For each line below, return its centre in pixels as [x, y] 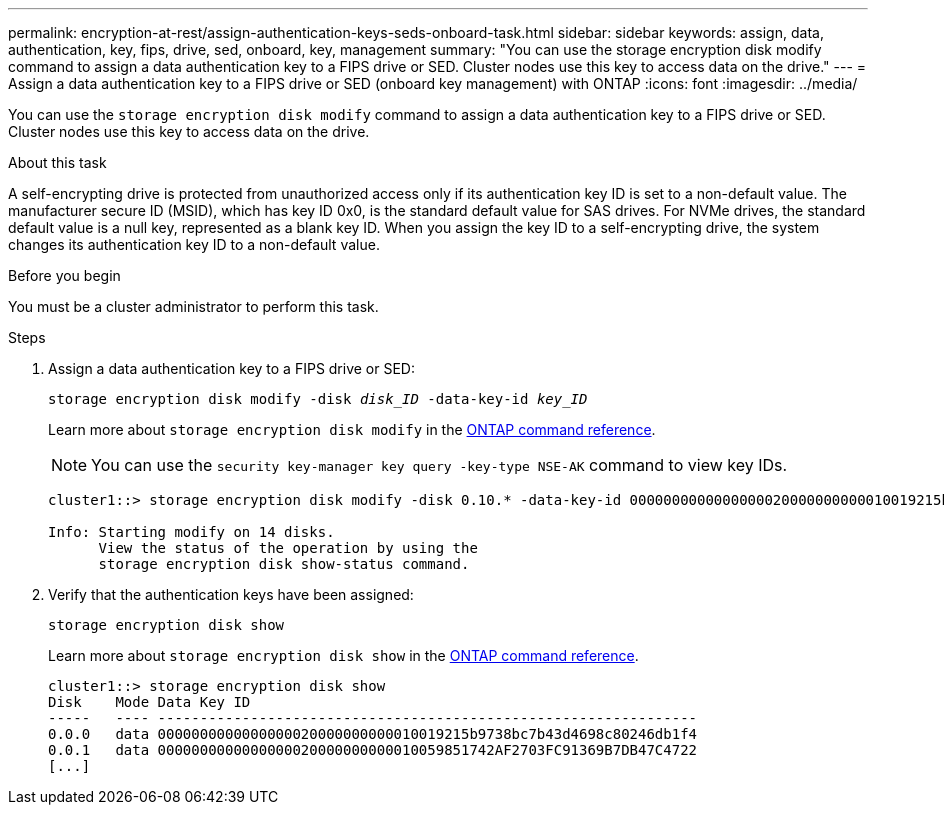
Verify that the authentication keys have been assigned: [231, 594]
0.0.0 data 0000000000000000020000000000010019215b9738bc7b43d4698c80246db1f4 [373, 734]
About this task [57, 162]
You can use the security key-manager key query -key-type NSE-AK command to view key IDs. [439, 465]
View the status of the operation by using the [288, 548]
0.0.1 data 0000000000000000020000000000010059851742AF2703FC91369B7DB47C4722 [373, 750]
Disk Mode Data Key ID [149, 702]
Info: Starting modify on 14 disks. [191, 532]
